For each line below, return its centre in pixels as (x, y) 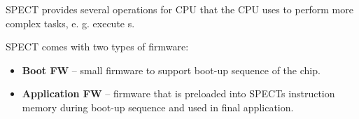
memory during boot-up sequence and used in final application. (158, 107)
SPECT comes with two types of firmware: (97, 47)
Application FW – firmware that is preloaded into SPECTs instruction (178, 93)
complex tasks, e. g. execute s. (70, 23)
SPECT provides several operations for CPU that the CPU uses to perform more (179, 9)
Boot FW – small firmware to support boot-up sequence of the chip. (171, 70)
